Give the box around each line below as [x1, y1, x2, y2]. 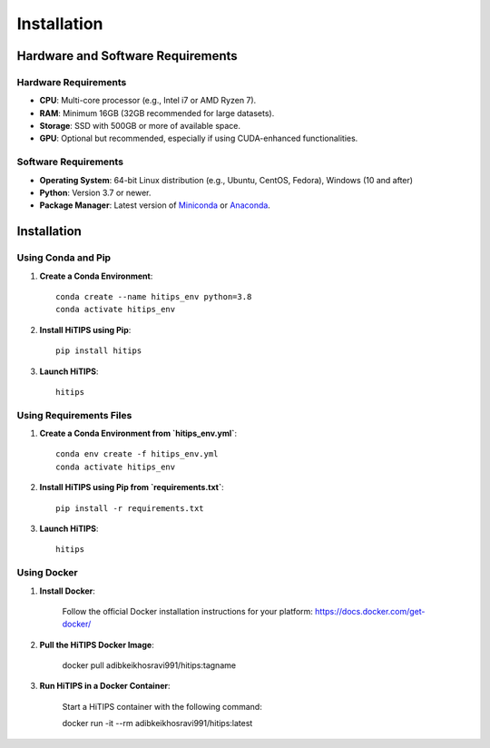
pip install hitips [55, 346, 142, 356]
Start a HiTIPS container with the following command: [62, 701, 262, 712]
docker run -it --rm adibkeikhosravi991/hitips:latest [62, 718, 253, 729]
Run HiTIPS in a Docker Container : [39, 681, 171, 692]
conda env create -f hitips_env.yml [55, 449, 219, 459]
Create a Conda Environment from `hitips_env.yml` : [39, 428, 238, 439]
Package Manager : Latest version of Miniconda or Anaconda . [39, 200, 271, 211]
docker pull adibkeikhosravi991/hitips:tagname [62, 660, 236, 671]
